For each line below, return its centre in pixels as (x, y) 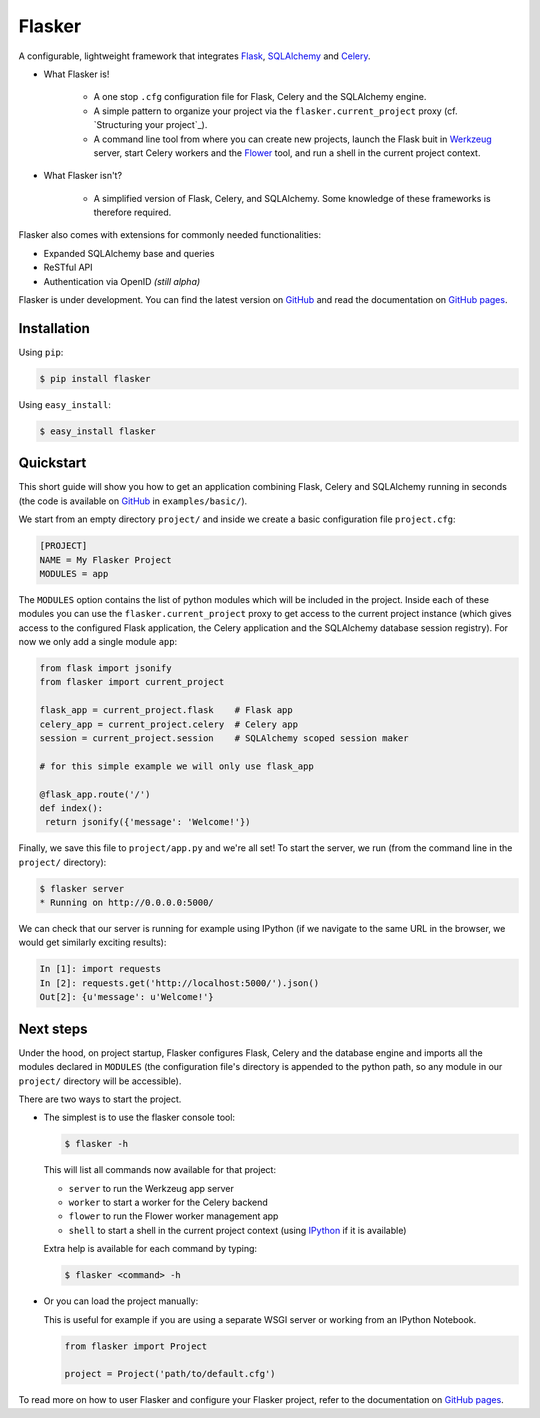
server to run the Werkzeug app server (151, 1188)
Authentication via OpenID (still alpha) (122, 281)
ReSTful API (68, 267)
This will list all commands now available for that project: (160, 1170)
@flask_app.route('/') (95, 794)
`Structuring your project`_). (150, 125)
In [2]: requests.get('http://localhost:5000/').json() (179, 983)
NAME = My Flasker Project (105, 559)
